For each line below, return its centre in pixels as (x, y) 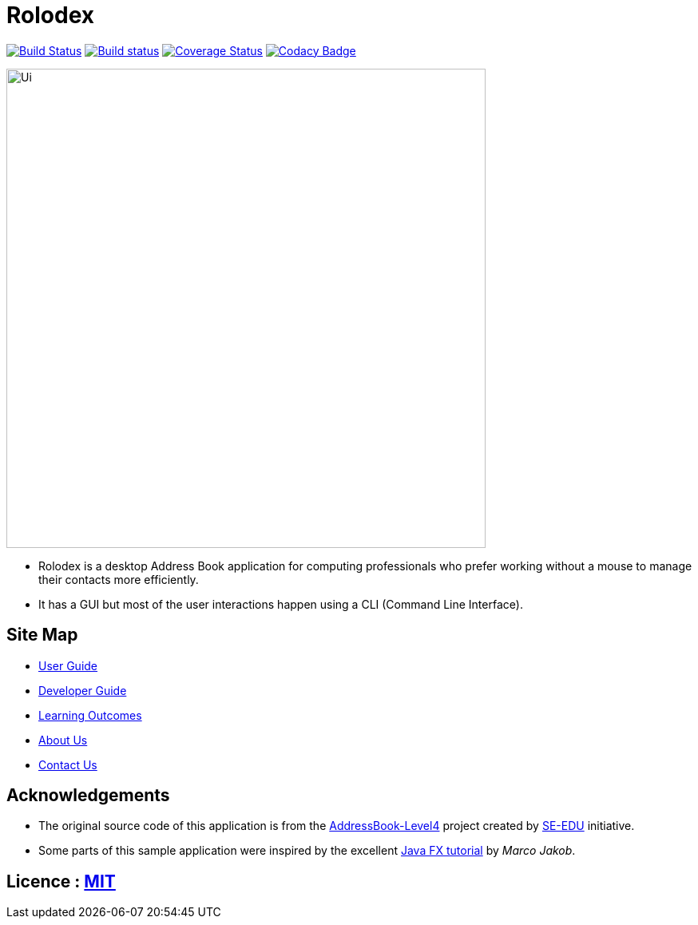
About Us (63, 740)
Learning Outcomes (90, 715)
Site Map (42, 635)
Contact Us (68, 764)
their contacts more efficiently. (119, 579)
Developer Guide (83, 690)
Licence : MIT (61, 881)
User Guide (68, 665)
